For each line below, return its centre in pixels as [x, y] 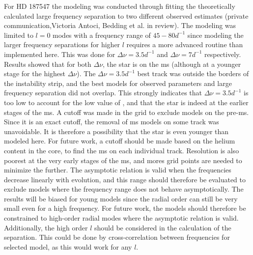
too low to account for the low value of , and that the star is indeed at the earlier [126, 102]
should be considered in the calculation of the [163, 227]
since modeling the [215, 35]
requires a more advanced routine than [185, 44]
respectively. [223, 54]
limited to [19, 35]
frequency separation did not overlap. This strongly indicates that [103, 93]
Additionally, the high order [46, 227]
